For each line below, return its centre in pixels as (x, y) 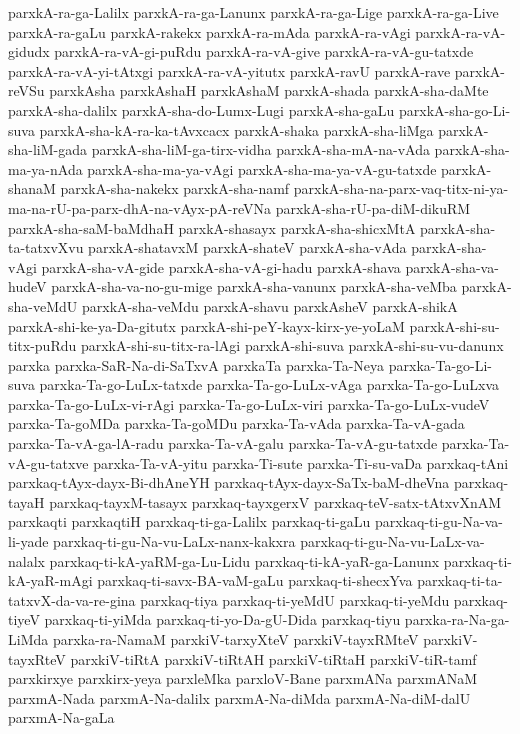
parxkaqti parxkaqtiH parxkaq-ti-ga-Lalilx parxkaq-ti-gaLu (189, 521)
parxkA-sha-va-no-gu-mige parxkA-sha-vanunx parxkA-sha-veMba (254, 286)
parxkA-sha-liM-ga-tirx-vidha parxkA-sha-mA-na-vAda (260, 149)
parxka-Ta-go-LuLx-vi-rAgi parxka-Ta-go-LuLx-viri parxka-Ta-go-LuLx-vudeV (249, 403)
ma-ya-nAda (45, 168)
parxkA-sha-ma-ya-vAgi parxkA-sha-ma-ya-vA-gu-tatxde (262, 168)
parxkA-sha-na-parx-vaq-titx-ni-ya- (401, 188)
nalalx (26, 560)
